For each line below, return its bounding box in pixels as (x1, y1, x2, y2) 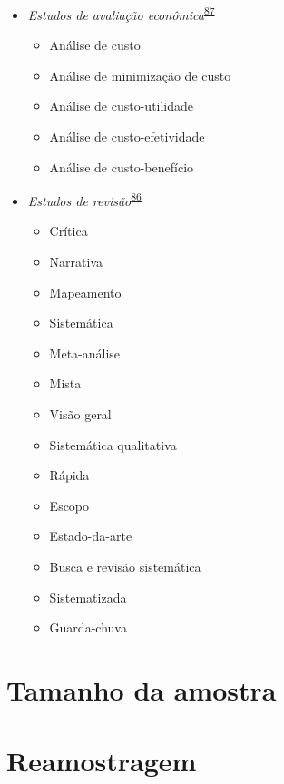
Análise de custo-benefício (49, 157, 194, 176)
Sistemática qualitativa (49, 435, 177, 454)
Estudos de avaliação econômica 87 (27, 3, 215, 24)
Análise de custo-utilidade (49, 96, 194, 115)
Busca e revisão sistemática (49, 557, 201, 575)
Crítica (49, 221, 88, 240)
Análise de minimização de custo (49, 65, 231, 84)
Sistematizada (49, 587, 127, 606)
